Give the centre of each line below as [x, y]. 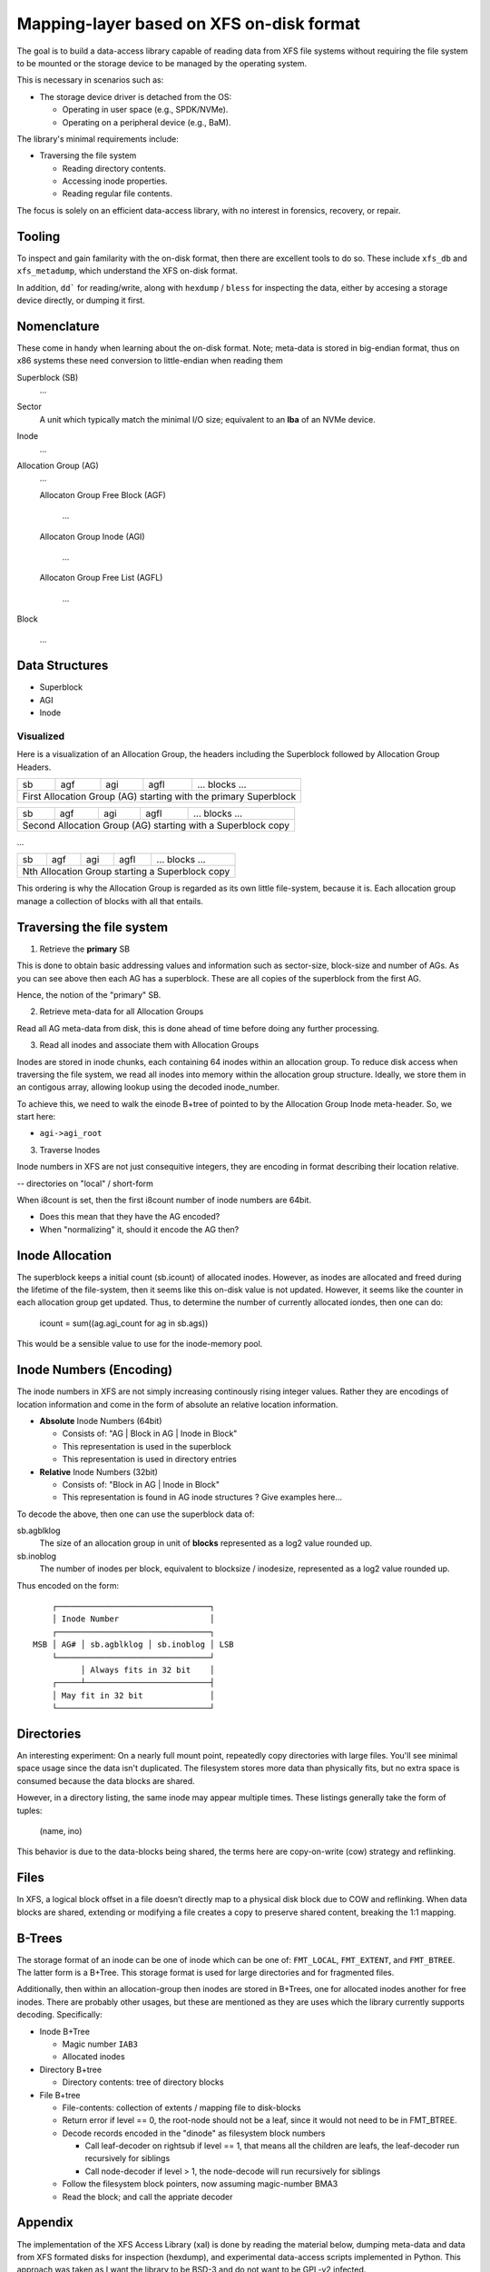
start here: [36, 1117]
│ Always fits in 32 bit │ [147, 1669]
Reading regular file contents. [117, 194]
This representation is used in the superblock [147, 1446]
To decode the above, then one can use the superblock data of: [136, 1514]
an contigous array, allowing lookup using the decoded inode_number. [148, 1087]
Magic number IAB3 [100, 2044]
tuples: [29, 1810]
